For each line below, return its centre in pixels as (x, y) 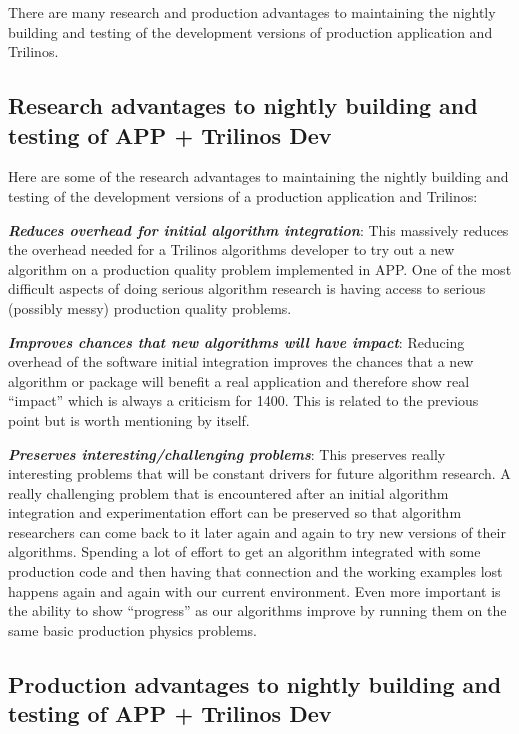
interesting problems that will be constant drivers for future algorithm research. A (259, 473)
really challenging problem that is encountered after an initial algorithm (228, 492)
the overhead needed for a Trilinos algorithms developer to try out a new (231, 249)
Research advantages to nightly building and (243, 105)
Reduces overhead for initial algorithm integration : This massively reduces (258, 229)
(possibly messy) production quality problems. (150, 307)
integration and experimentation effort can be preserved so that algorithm (235, 512)
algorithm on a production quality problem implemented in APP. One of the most (260, 268)
